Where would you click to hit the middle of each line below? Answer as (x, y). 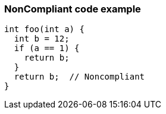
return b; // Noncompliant (79, 77)
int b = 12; (42, 39)
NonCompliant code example (73, 9)
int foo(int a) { (44, 29)
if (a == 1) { (47, 48)
